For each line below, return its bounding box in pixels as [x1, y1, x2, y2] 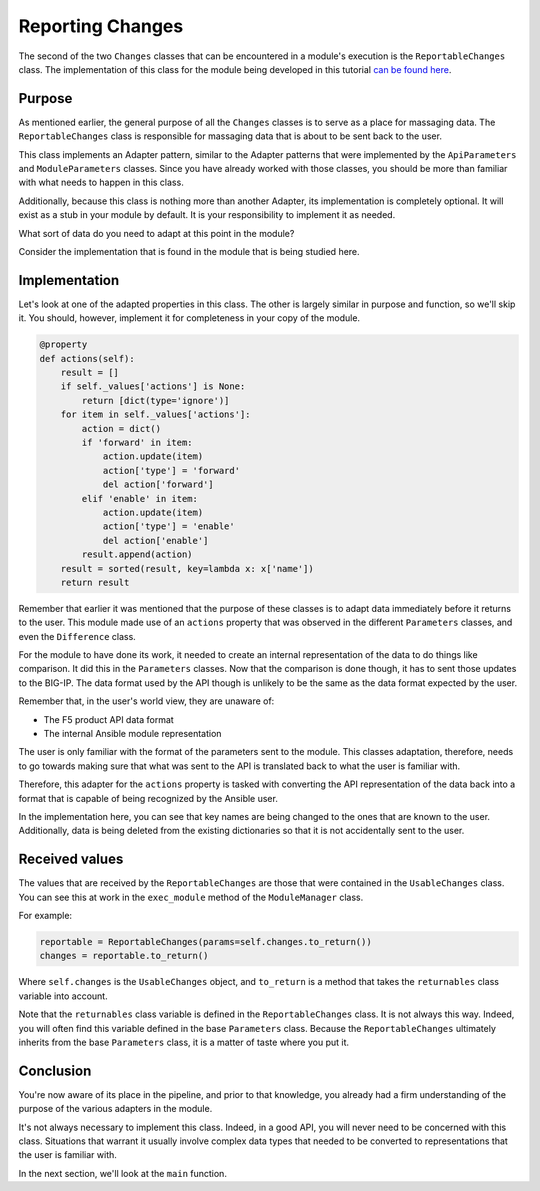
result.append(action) [81, 549, 194, 560]
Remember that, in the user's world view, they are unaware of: [18, 695, 275, 707]
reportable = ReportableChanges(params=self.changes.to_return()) [39, 936, 372, 948]
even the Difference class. [18, 630, 137, 642]
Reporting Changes [18, 15, 184, 37]
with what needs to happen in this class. [18, 176, 184, 189]
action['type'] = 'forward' [102, 465, 240, 476]
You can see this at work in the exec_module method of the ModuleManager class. [18, 891, 364, 903]
